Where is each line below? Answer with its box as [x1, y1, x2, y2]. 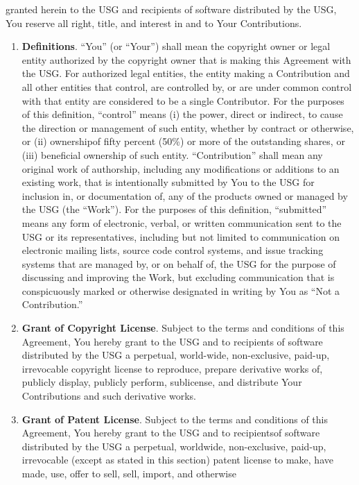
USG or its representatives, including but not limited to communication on [21, 229, 340, 244]
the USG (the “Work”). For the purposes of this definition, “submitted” [21, 202, 327, 216]
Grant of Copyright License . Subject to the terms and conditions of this [21, 321, 344, 335]
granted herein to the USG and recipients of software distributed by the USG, [6, 2, 337, 16]
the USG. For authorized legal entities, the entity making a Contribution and [21, 66, 350, 80]
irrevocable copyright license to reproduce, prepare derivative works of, [21, 361, 323, 375]
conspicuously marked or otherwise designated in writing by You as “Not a [21, 283, 340, 298]
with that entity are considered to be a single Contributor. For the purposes [21, 93, 344, 108]
